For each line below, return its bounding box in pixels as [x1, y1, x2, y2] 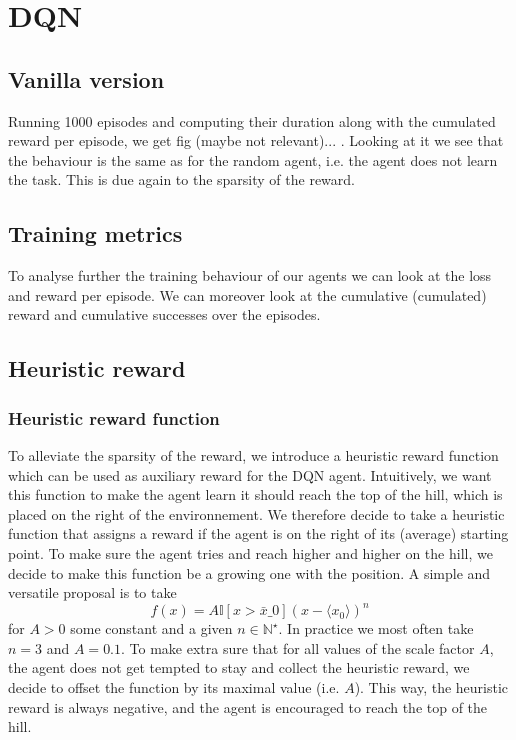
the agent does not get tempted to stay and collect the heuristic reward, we [8, 657, 470, 678]
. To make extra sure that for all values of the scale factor [121, 637, 475, 658]
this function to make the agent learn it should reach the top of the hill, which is [8, 484, 503, 505]
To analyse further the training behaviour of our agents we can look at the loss [8, 265, 492, 286]
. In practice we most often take [278, 618, 474, 639]
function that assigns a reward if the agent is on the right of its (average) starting [8, 523, 509, 544]
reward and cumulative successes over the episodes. [8, 304, 321, 325]
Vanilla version [8, 63, 165, 94]
